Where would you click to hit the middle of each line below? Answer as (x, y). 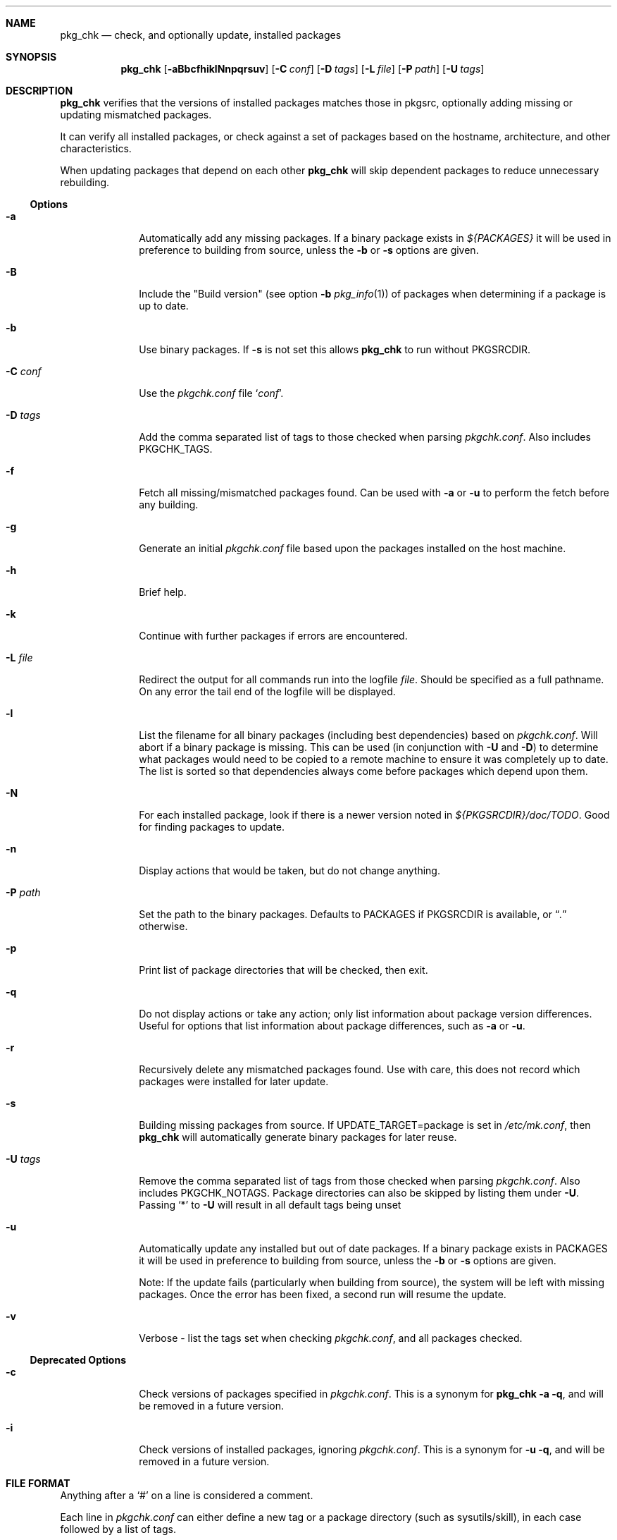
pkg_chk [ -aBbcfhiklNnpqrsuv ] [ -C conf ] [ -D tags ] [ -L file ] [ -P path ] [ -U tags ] (303, 69)
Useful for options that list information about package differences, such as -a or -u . (332, 1026)
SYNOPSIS (31, 57)
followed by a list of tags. (118, 1529)
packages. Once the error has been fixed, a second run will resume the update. (323, 1294)
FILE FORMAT (38, 1483)
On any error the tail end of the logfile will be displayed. (267, 691)
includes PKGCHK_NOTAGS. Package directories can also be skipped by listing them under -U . (359, 1193)
